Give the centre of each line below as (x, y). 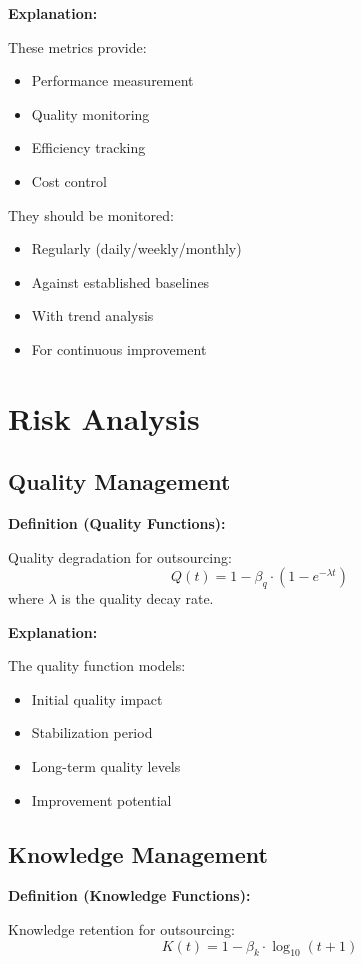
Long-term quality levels (106, 766)
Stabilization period (92, 732)
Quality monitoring (90, 113)
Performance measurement (112, 80)
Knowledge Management (138, 853)
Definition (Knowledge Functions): (129, 895)
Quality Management (119, 481)
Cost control (69, 180)
